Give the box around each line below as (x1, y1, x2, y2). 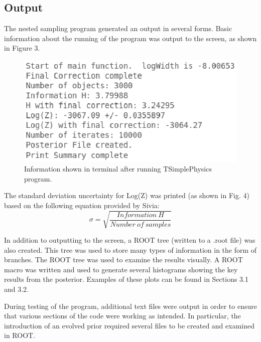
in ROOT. (4, 330, 36, 340)
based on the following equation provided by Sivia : (4, 200, 160, 210)
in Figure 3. (4, 43, 40, 53)
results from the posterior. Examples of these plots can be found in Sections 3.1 (4, 274, 249, 284)
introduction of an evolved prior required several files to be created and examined (4, 320, 254, 330)
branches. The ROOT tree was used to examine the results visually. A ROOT (4, 254, 243, 265)
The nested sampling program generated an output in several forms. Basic (4, 23, 232, 34)
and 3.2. (4, 284, 29, 294)
